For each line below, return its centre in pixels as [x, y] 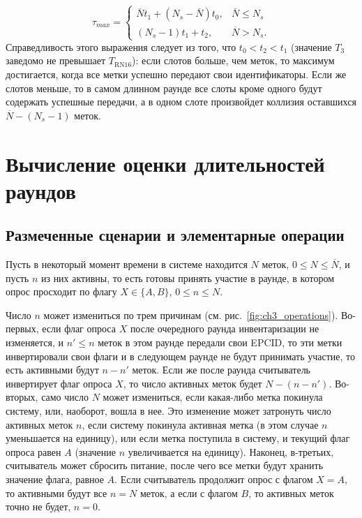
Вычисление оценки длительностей [165, 163]
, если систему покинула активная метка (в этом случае [200, 424]
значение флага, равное [55, 479]
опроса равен [33, 451]
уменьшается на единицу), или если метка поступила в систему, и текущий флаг [178, 438]
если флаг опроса [79, 328]
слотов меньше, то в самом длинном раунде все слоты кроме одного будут [164, 88]
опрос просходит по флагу [61, 291]
